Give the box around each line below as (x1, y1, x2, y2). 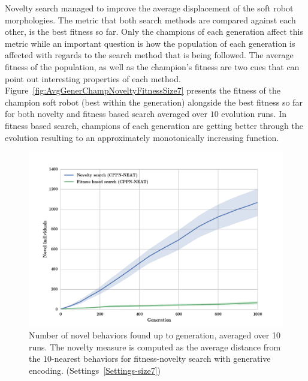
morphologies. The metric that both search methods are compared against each (5, 13, 296, 26)
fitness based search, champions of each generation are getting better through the (5, 119, 303, 131)
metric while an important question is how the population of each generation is (5, 37, 295, 49)
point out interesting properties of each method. (5, 72, 181, 85)
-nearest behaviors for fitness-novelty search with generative (52, 352, 271, 365)
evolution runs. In (221, 107, 286, 120)
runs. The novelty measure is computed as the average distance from (29, 340, 281, 353)
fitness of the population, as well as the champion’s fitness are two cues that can (5, 60, 300, 73)
